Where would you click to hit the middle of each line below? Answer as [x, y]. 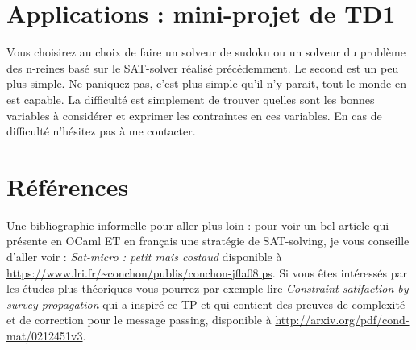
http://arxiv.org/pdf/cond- [342, 320]
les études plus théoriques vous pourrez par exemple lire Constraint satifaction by [208, 288]
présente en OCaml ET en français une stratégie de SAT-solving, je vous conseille [208, 241]
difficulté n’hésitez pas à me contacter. [101, 131]
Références [68, 186]
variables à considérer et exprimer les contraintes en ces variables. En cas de [194, 115]
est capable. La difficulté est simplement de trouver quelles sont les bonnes [191, 99]
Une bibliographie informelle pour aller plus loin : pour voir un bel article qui [198, 225]
